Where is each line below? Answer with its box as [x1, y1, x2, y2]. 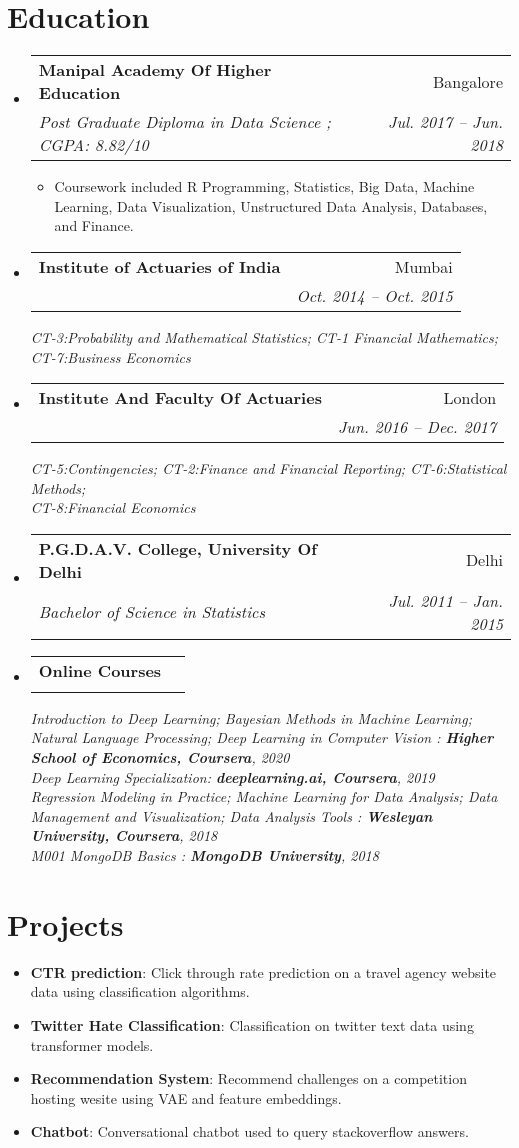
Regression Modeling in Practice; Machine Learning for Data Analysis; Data [30, 786, 498, 807]
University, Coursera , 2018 [30, 825, 218, 846]
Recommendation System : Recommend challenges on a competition [30, 1068, 467, 1089]
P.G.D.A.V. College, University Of [38, 536, 317, 560]
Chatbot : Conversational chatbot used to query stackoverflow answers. [30, 1121, 469, 1142]
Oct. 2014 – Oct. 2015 [296, 283, 453, 307]
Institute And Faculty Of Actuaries [38, 386, 322, 410]
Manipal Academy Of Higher [38, 58, 272, 82]
